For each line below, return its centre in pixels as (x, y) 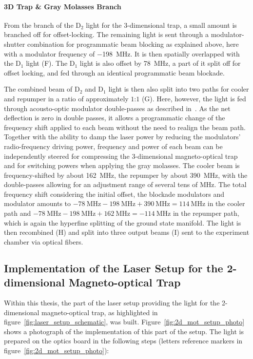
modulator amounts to (38, 203)
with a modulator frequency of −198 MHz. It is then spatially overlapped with (122, 53)
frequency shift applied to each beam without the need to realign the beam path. (125, 127)
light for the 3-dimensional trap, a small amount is (161, 25)
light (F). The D (50, 63)
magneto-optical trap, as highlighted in (100, 312)
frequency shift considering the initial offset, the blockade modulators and (114, 194)
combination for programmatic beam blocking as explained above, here (133, 44)
